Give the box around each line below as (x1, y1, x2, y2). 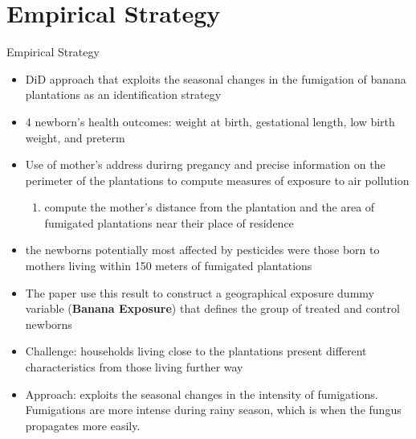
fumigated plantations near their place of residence (44, 214, 294, 231)
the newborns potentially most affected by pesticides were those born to (25, 241, 380, 258)
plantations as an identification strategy (25, 86, 222, 103)
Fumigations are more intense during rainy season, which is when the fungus (25, 401, 402, 418)
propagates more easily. (25, 416, 141, 433)
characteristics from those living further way (25, 359, 243, 375)
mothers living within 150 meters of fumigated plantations (25, 257, 312, 274)
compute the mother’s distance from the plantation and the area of (44, 199, 375, 215)
